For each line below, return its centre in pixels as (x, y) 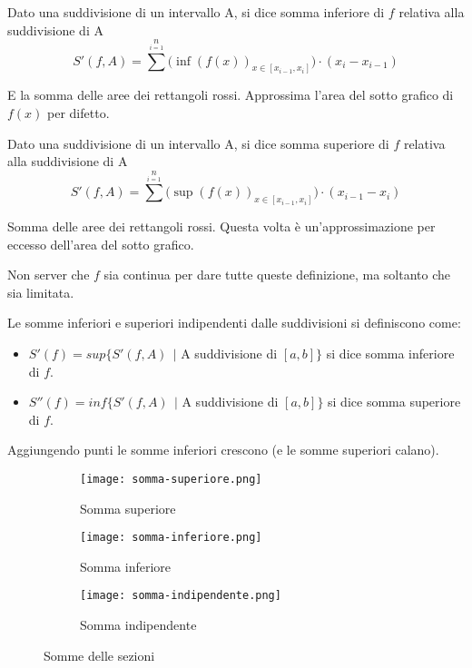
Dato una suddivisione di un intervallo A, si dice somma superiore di (198, 143)
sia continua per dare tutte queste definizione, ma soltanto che (277, 275)
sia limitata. (41, 292)
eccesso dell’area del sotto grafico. (101, 244)
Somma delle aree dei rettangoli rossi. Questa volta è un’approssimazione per (221, 226)
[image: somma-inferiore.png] (171, 538)
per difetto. (79, 113)
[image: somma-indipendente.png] (181, 596)
